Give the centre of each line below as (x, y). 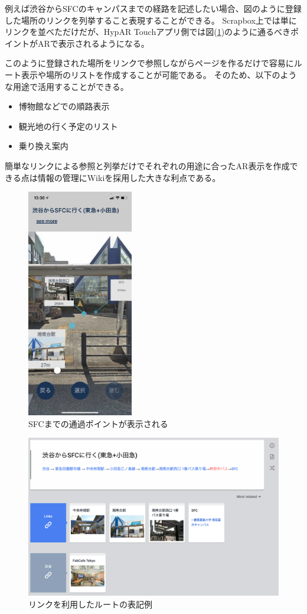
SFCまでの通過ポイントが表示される (98, 423)
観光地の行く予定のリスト (68, 126)
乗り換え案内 (43, 146)
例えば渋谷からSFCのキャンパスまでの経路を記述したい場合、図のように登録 (153, 8)
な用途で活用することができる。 (67, 86)
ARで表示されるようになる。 (93, 43)
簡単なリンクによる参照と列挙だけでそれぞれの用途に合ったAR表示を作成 (147, 165)
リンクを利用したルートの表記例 (90, 604)
